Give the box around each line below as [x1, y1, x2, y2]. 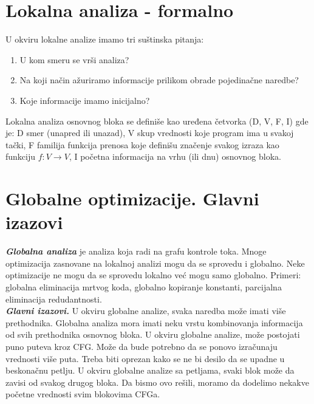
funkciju [5, 150, 36, 163]
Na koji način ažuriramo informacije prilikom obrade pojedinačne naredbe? [19, 74, 299, 86]
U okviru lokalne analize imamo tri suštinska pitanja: [5, 33, 204, 46]
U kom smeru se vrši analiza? [19, 53, 129, 66]
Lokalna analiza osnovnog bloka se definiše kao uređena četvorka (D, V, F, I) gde [5, 114, 309, 127]
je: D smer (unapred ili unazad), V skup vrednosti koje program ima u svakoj [5, 126, 294, 139]
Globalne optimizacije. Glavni [5, 186, 259, 211]
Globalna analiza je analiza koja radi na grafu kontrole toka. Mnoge [5, 245, 267, 258]
